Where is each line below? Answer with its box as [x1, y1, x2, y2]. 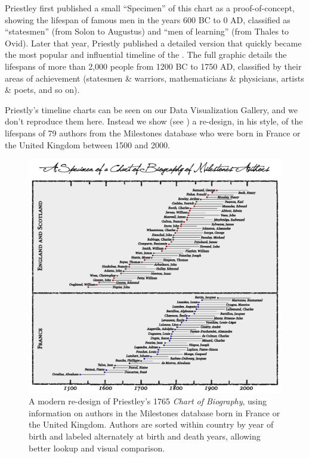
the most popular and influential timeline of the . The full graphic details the [5, 48, 287, 61]
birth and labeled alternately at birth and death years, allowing [29, 430, 261, 443]
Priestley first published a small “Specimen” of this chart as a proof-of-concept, [5, 2, 295, 14]
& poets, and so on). [5, 83, 80, 96]
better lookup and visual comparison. [29, 441, 165, 454]
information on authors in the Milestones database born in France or [29, 406, 280, 419]
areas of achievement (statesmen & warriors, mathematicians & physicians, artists [5, 71, 304, 84]
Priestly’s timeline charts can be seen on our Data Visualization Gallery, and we [5, 103, 298, 116]
